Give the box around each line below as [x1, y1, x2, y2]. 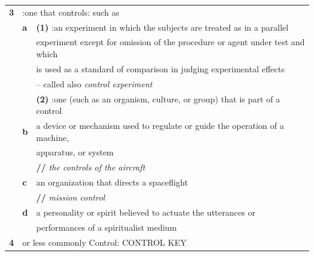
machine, [36, 131, 69, 143]
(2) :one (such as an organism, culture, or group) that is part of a [36, 92, 280, 105]
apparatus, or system [36, 146, 114, 158]
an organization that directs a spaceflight [36, 176, 188, 189]
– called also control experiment [36, 77, 153, 90]
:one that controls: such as [22, 5, 120, 18]
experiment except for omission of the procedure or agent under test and [36, 36, 305, 48]
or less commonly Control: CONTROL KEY [22, 236, 187, 248]
